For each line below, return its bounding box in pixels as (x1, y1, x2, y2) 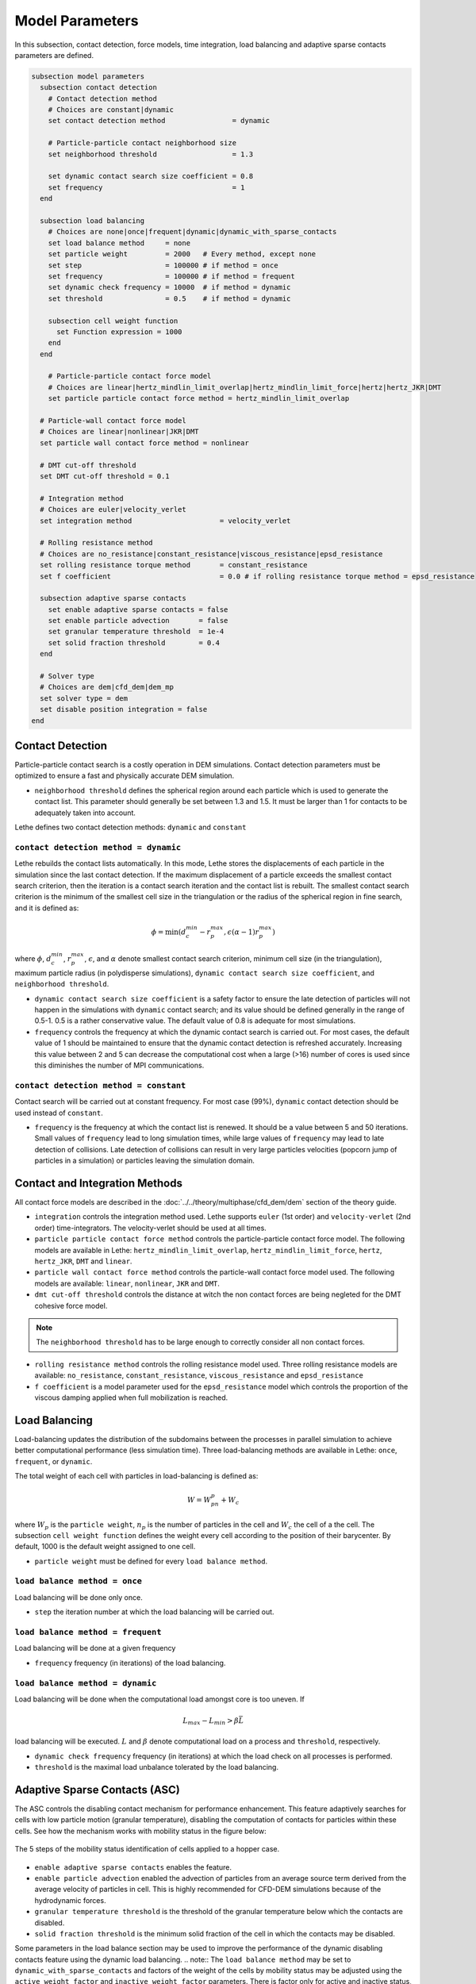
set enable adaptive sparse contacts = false (48, 605, 228, 614)
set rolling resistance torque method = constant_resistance (40, 560, 308, 570)
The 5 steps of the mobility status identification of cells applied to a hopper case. (14, 1844, 280, 1854)
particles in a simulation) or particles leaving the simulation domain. (34, 1155, 255, 1166)
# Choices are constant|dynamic (48, 106, 175, 114)
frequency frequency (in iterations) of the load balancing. (34, 1658, 226, 1667)
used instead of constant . (14, 1108, 103, 1117)
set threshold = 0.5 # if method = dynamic (48, 294, 291, 303)
